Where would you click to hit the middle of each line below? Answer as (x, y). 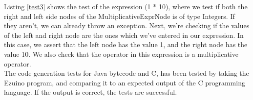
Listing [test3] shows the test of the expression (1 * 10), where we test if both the (126, 6)
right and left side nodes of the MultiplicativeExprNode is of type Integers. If (119, 16)
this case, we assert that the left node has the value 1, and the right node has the (126, 44)
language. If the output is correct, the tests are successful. (91, 92)
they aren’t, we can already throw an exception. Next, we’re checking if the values (127, 25)
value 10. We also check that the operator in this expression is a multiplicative (121, 54)
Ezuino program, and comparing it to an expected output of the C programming (125, 82)
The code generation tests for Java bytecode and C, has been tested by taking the (126, 73)
